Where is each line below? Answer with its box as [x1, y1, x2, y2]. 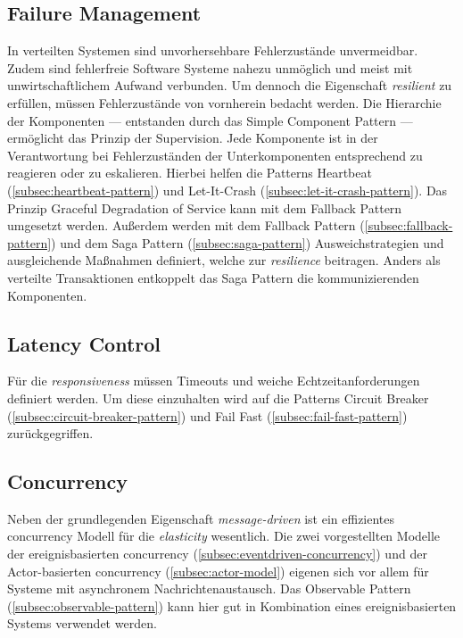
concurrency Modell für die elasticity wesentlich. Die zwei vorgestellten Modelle [7, 526, 441, 545]
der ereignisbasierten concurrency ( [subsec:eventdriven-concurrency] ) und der [7, 544, 427, 563]
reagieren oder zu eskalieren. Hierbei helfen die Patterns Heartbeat [7, 163, 372, 182]
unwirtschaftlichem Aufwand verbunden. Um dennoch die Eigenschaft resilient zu [7, 76, 452, 95]
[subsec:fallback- [364, 216, 453, 235]
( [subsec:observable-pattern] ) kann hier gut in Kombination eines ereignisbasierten [7, 596, 457, 615]
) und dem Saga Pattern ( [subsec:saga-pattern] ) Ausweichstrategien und [51, 233, 444, 252]
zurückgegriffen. [7, 424, 94, 443]
